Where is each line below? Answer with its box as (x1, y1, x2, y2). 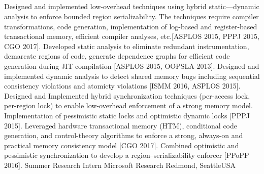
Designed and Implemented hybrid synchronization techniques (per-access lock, (4, 90, 250, 101)
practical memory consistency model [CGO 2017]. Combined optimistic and (4, 140, 239, 150)
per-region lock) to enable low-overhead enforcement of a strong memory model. (4, 100, 253, 111)
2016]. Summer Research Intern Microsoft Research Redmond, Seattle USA (4, 159, 236, 170)
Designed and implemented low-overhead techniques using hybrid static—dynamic (4, 1, 259, 12)
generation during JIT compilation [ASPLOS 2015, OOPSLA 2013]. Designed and (4, 60, 259, 71)
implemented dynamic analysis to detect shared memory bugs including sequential (4, 70, 260, 81)
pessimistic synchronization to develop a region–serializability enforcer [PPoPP (4, 150, 249, 160)
